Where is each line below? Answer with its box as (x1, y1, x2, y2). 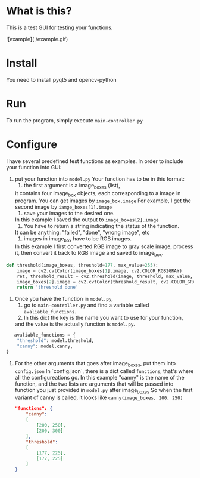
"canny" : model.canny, (17, 343, 73, 350)
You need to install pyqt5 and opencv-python (6, 76, 117, 83)
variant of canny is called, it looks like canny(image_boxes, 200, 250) (14, 394, 183, 401)
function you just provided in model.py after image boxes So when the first (14, 386, 193, 395)
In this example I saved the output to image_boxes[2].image (14, 216, 159, 223)
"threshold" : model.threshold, (17, 338, 95, 344)
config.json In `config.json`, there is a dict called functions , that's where (14, 367, 194, 374)
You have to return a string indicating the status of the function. (23, 223, 180, 230)
